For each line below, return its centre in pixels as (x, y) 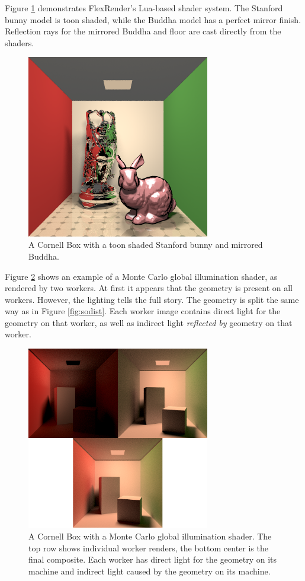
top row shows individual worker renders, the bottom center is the (148, 548)
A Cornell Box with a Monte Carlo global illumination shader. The (150, 536)
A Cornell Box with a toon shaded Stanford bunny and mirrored (146, 245)
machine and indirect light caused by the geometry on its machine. (150, 571)
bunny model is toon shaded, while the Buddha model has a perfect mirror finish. (153, 19)
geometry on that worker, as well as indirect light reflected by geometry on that (149, 322)
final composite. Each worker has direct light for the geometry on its (153, 559)
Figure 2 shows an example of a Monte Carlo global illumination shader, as (141, 276)
